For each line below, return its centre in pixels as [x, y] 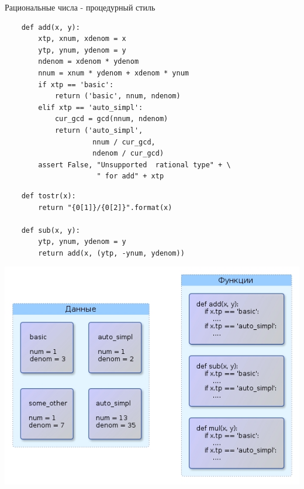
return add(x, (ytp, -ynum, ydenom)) [111, 253]
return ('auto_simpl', [99, 130]
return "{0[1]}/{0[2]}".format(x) [105, 207]
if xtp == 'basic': [76, 85]
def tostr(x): [49, 196]
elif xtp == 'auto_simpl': [91, 107]
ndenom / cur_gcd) [128, 154]
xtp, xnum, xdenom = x [82, 39]
